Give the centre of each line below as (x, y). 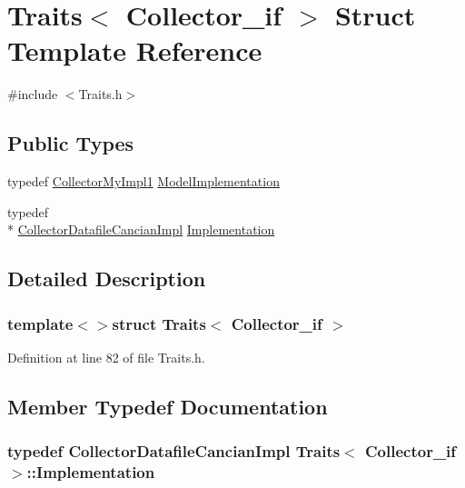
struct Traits (159, 323)
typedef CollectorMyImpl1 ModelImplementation (143, 181)
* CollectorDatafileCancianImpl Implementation (141, 229)
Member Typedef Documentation (168, 406)
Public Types (71, 143)
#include (33, 94)
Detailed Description (107, 279)
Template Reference (135, 50)
